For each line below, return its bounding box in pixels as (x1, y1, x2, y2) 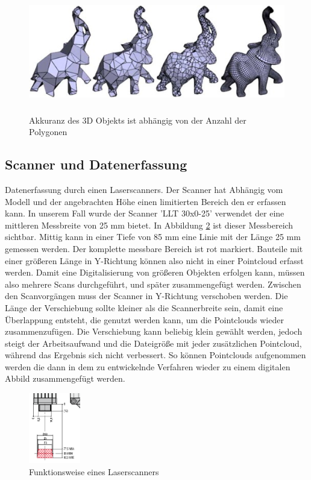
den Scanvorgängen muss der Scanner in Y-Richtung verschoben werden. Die (5, 289, 288, 302)
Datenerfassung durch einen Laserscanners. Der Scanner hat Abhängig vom (5, 183, 283, 195)
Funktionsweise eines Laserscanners (29, 465, 159, 478)
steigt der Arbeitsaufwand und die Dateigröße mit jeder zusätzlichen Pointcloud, (5, 336, 302, 349)
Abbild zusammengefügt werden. (5, 372, 125, 385)
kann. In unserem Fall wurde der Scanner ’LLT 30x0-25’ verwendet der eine (5, 207, 284, 219)
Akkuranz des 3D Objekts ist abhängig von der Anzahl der (29, 113, 247, 126)
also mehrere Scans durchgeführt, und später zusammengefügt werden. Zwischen (5, 277, 301, 290)
